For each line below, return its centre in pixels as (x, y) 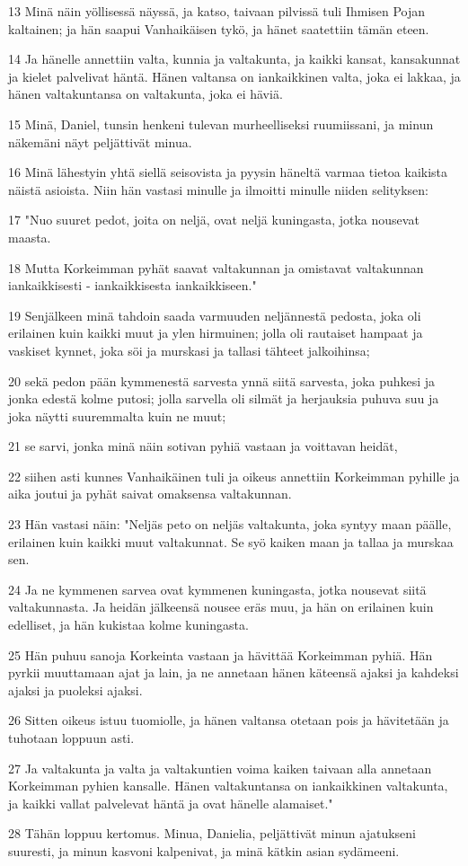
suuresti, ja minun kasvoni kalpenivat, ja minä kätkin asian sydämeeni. (204, 850)
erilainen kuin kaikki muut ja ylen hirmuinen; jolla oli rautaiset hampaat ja (216, 333)
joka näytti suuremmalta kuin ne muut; (117, 415)
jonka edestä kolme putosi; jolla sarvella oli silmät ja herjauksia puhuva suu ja (224, 398)
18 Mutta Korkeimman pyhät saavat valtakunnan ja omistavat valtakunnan (216, 267)
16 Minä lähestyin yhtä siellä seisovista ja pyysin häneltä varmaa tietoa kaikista (228, 172)
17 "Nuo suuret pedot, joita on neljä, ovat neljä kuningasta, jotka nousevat (214, 220)
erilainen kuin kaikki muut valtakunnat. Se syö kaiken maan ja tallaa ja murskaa (231, 541)
